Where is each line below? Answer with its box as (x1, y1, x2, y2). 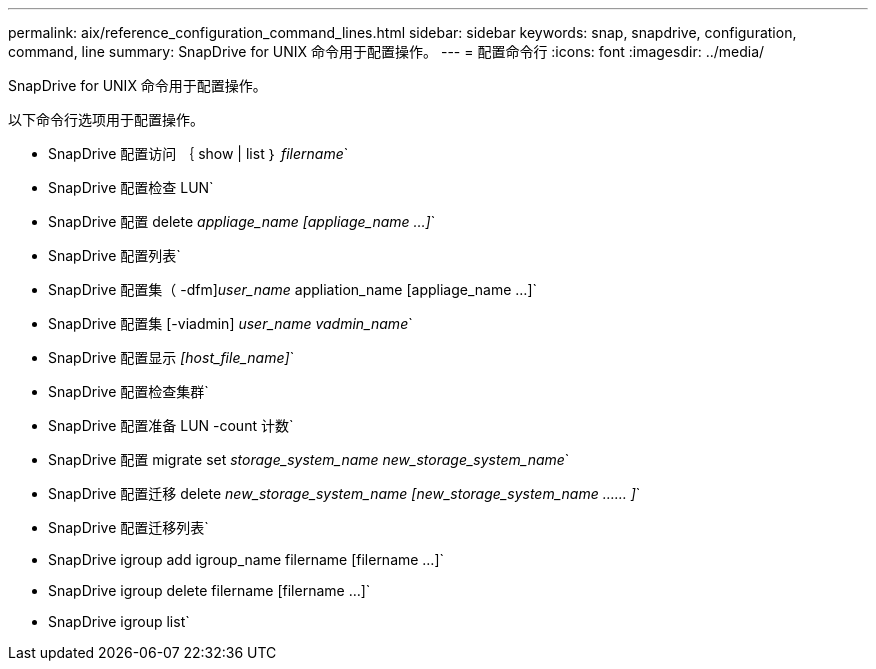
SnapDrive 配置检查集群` (48, 383, 209, 400)
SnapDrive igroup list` (48, 613, 190, 630)
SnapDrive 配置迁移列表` (48, 519, 209, 536)
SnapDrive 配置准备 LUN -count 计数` (48, 417, 294, 434)
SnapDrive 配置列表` (48, 247, 181, 264)
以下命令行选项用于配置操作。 (8, 111, 204, 128)
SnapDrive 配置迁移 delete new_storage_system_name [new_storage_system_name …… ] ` (48, 485, 641, 502)
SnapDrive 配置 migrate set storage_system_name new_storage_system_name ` (48, 451, 570, 468)
